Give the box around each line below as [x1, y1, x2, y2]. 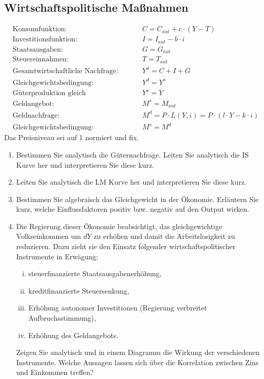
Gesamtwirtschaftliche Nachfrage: [12, 68, 118, 75]
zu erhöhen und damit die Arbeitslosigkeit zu [94, 231, 235, 241]
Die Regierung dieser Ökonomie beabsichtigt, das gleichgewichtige [16, 220, 223, 231]
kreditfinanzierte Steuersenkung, [28, 285, 129, 296]
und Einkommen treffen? [16, 367, 94, 377]
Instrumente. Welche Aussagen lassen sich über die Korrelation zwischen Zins [16, 356, 259, 367]
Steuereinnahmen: [12, 56, 69, 63]
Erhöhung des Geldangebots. [28, 329, 119, 340]
